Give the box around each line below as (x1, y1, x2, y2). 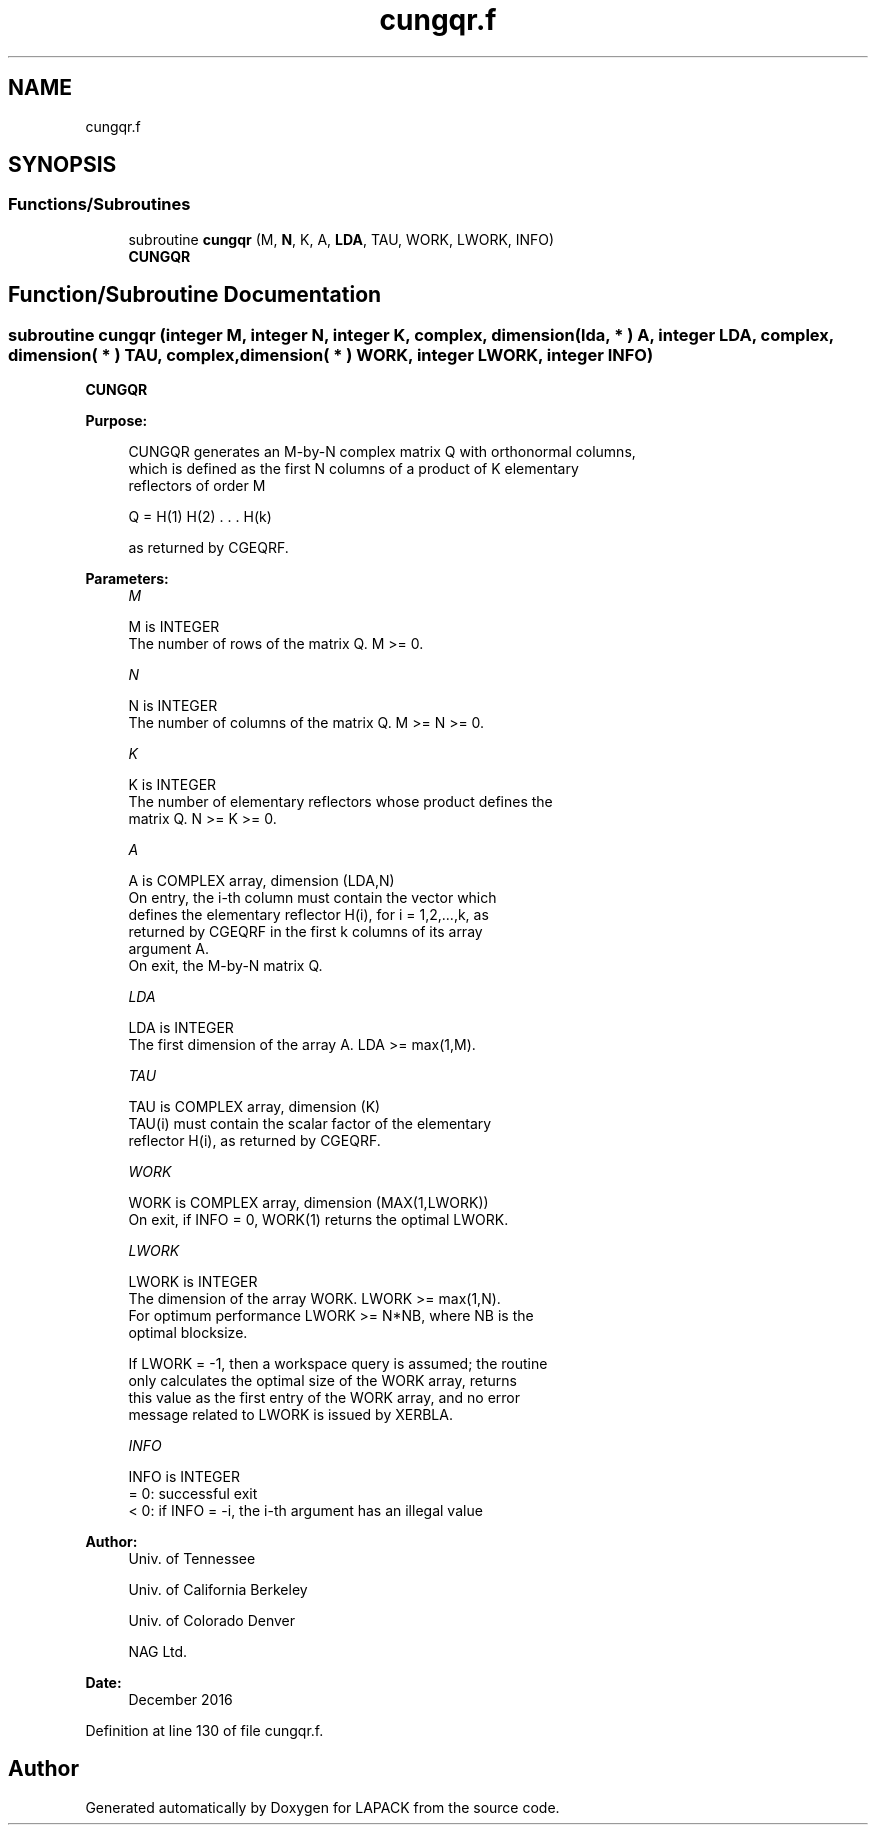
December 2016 (128, 1691, 233, 1709)
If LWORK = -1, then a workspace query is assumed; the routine (128, 1355, 548, 1373)
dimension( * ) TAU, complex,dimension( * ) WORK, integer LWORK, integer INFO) (8, 344, 654, 365)
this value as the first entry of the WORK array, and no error (128, 1389, 521, 1407)
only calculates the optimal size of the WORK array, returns (128, 1372, 517, 1390)
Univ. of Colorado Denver (128, 1612, 296, 1630)
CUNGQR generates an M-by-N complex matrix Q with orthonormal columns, (128, 443, 636, 461)
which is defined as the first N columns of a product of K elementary (128, 460, 579, 478)
